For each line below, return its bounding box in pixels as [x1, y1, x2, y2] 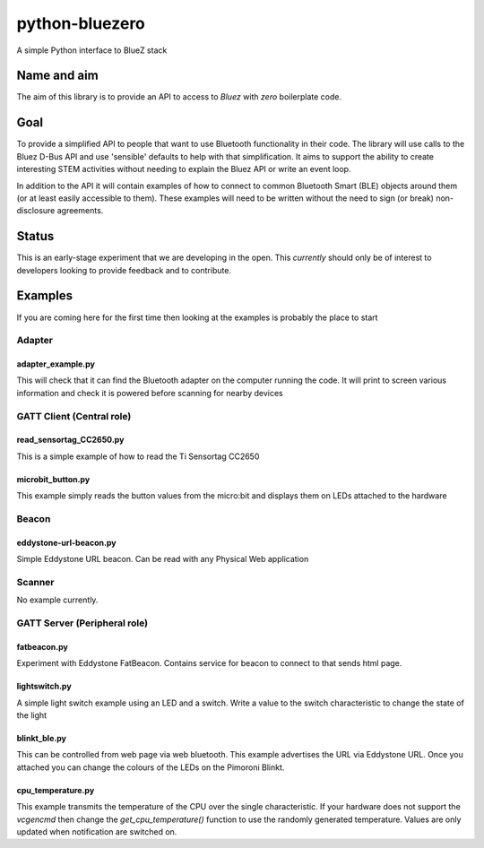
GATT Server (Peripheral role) [16, 617, 148, 629]
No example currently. [16, 594, 99, 605]
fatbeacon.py [16, 641, 69, 652]
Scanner [16, 575, 55, 588]
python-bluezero [16, 13, 145, 33]
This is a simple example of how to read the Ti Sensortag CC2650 [16, 451, 260, 462]
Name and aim [16, 68, 99, 83]
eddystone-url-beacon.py [16, 537, 117, 548]
